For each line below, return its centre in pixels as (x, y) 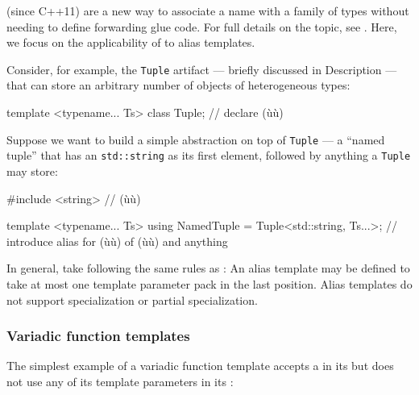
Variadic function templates (98, 336)
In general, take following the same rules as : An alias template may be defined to (208, 268)
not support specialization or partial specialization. (132, 299)
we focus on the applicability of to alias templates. (131, 42)
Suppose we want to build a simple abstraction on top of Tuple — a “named (196, 139)
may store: (32, 170)
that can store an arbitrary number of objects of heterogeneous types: (178, 85)
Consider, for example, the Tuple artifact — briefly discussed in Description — (202, 69)
